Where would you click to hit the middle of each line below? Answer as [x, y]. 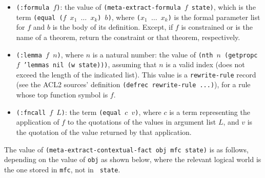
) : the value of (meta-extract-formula [119, 7]
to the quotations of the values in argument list [142, 122]
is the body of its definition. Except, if [113, 27]
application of [38, 122]
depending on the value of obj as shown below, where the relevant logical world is [133, 159]
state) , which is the [223, 7]
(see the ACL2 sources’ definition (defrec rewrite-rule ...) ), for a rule [133, 84]
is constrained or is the [217, 27]
